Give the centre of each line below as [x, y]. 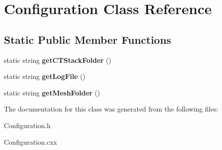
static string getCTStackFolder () [58, 60]
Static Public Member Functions [88, 39]
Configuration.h [27, 125]
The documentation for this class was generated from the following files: [111, 109]
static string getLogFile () [45, 76]
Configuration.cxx [30, 141]
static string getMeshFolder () [52, 92]
